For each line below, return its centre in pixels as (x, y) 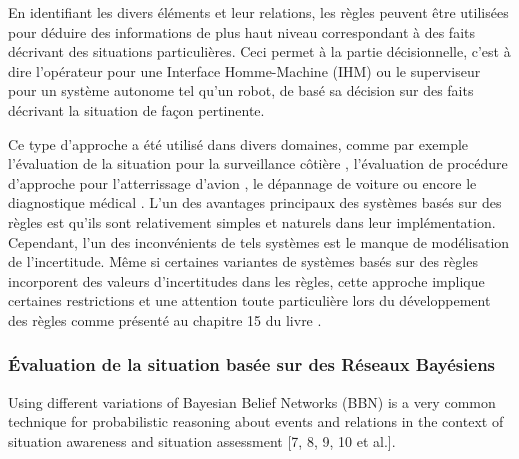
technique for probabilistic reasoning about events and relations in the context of (256, 421)
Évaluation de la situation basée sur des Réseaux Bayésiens (252, 364)
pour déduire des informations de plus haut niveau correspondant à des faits (241, 31)
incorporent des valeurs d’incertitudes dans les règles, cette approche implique (246, 280)
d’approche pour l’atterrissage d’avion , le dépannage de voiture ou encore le (242, 182)
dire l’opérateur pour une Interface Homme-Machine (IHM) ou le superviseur (244, 70)
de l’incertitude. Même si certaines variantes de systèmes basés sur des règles (243, 261)
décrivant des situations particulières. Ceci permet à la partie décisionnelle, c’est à (259, 51)
